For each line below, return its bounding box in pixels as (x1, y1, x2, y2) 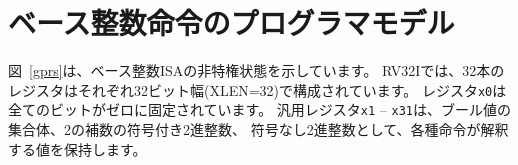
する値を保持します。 (8, 138, 147, 159)
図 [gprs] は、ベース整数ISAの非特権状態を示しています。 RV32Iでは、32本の (8, 60, 505, 81)
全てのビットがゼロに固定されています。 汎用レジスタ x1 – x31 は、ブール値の (8, 99, 511, 120)
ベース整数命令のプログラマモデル (8, 2, 455, 43)
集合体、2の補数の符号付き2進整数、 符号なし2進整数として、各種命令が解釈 (8, 119, 509, 140)
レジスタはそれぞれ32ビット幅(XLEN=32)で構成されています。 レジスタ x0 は (8, 79, 507, 100)
